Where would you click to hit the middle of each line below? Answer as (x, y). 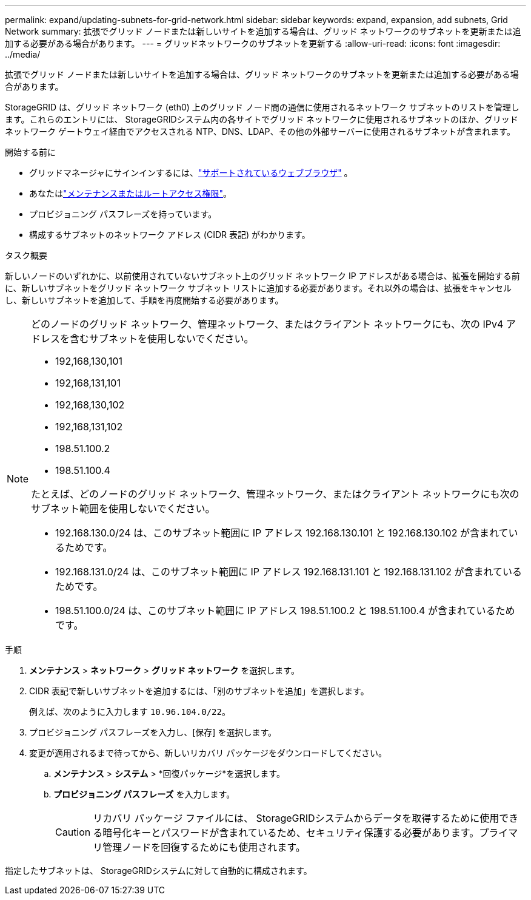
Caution (73, 832)
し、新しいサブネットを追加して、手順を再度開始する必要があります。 (144, 300)
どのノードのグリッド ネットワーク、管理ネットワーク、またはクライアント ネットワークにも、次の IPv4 (267, 324)
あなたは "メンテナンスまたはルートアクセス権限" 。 (131, 193)
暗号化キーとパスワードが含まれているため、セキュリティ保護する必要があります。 (291, 833)
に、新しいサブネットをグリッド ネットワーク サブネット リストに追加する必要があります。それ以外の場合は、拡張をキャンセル (258, 288)
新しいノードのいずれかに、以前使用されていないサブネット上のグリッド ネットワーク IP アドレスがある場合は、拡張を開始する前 (262, 276)
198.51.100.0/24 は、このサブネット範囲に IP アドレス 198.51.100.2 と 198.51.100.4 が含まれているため (285, 611)
